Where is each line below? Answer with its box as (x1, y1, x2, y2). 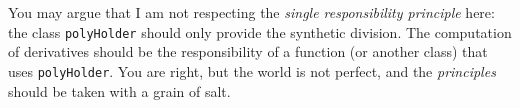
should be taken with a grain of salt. (8, 80, 231, 101)
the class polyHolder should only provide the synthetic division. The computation (8, 21, 512, 42)
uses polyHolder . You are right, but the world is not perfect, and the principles (8, 60, 496, 81)
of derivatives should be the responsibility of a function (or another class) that (8, 41, 488, 62)
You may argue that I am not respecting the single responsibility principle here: (8, 2, 495, 22)
